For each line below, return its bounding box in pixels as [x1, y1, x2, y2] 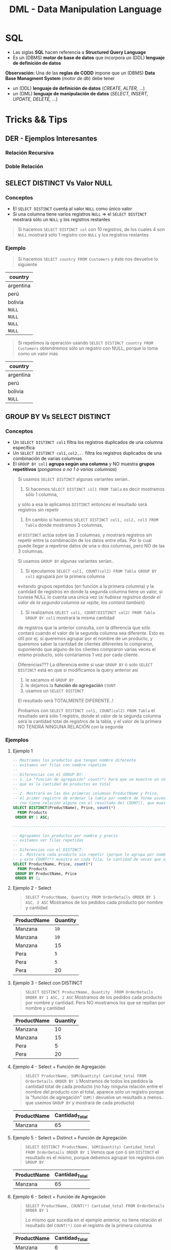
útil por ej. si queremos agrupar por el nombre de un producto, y [17, 636, 153, 642]
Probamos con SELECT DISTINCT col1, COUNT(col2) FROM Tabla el [17, 708, 155, 714]
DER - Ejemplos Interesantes [5, 134, 98, 143]
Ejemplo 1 [12, 748, 33, 754]
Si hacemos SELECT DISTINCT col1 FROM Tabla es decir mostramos [25, 486, 165, 492]
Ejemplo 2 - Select [12, 885, 52, 891]
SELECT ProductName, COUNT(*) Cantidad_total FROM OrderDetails [25, 1203, 165, 1209]
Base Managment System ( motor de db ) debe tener [5, 75, 115, 81]
